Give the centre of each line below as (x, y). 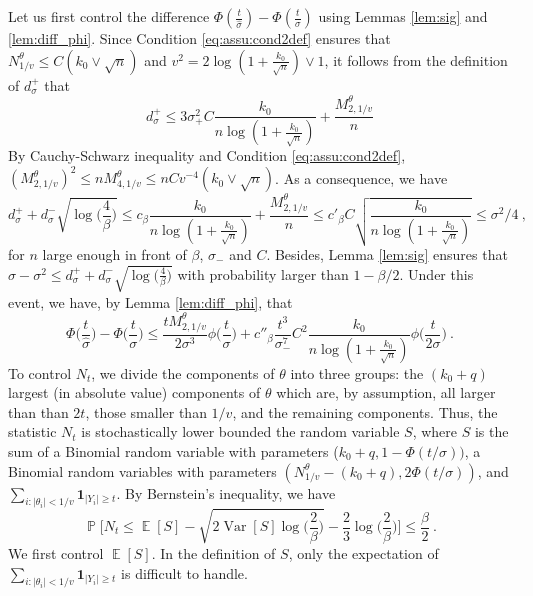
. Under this (436, 273)
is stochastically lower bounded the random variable (240, 431)
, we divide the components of (183, 372)
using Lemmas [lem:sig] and (403, 16)
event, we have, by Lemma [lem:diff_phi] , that (150, 301)
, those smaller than (146, 411)
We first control (56, 552)
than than (38, 411)
